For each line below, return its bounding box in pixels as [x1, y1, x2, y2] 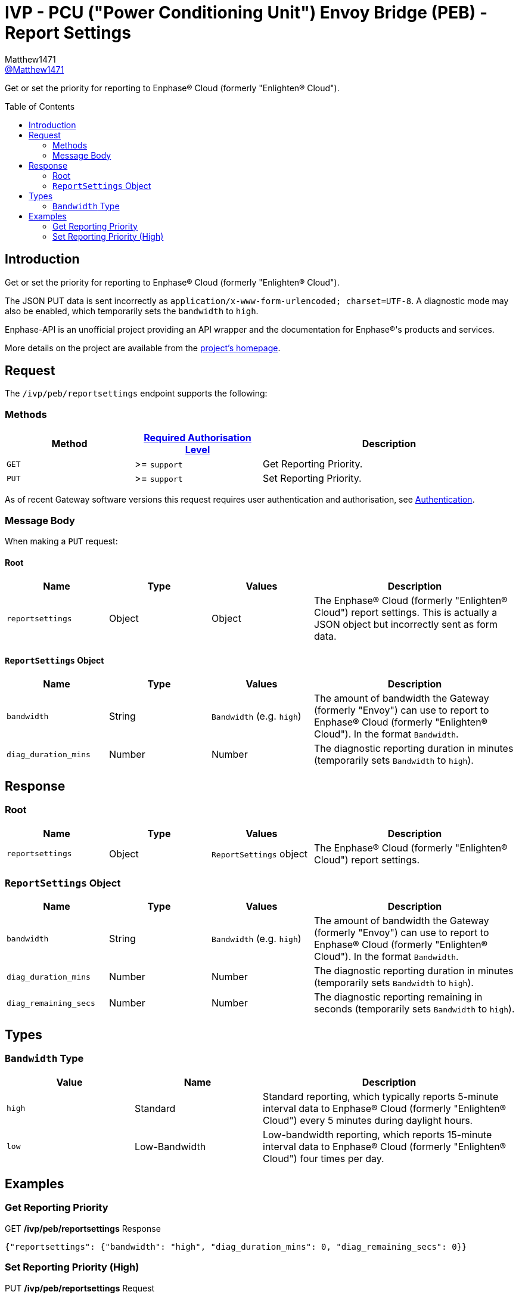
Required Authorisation [144, 432, 251, 444]
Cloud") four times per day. [263, 1152, 384, 1164]
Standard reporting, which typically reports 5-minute [263, 1090, 499, 1102]
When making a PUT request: [5, 535, 118, 546]
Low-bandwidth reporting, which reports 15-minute [263, 1128, 492, 1141]
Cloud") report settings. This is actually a [314, 606, 498, 619]
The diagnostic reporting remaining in [314, 991, 483, 1003]
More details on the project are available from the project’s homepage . [5, 342, 281, 353]
